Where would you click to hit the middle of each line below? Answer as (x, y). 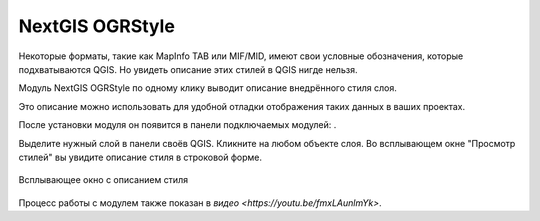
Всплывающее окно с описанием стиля (103, 180)
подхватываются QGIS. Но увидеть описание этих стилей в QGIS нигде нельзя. (188, 69)
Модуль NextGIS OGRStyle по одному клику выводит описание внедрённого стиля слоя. (207, 88)
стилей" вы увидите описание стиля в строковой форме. (140, 157)
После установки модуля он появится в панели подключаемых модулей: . (177, 125)
